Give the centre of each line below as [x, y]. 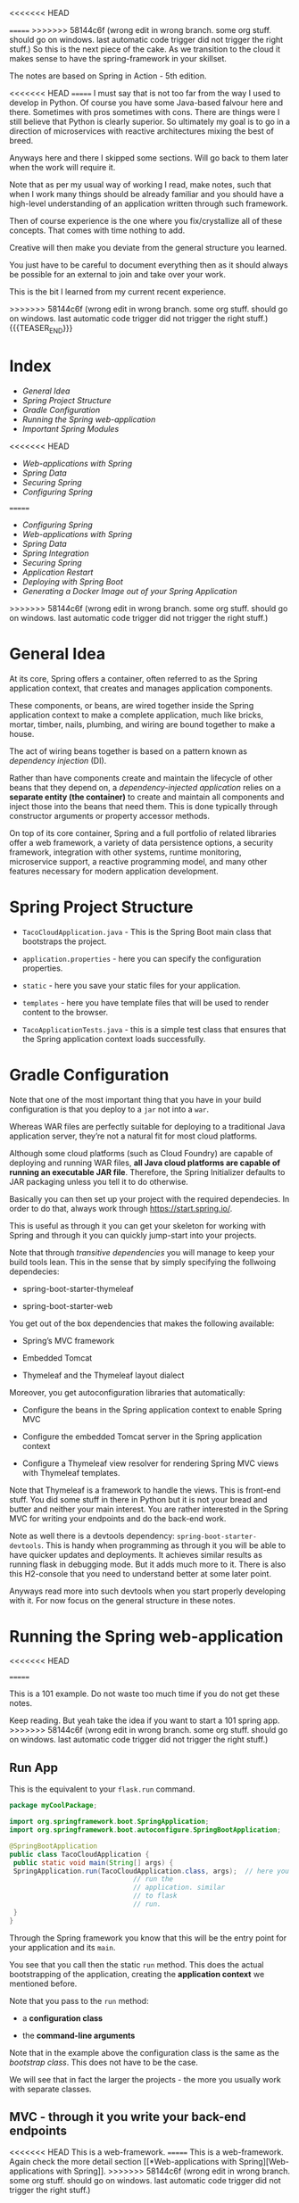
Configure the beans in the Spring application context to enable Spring [152, 1410]
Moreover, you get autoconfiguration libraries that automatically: [127, 1392]
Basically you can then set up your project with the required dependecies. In [149, 1198]
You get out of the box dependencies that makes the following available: [142, 1323]
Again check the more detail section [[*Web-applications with [123, 2162]
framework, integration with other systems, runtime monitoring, [125, 852]
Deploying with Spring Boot [72, 581]
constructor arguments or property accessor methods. [110, 816]
